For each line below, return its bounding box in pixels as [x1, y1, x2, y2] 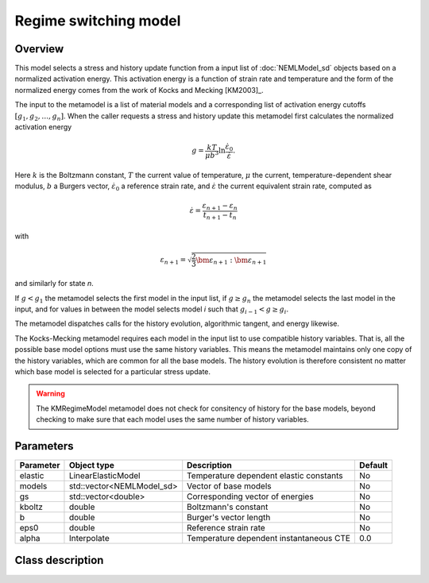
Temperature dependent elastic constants [187, 470, 343, 481]
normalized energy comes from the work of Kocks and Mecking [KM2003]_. [14, 85, 264, 95]
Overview [14, 42, 64, 56]
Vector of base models [187, 481, 272, 492]
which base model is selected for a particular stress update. [14, 366, 211, 376]
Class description [14, 554, 104, 567]
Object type [68, 460, 114, 471]
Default [358, 460, 388, 471]
